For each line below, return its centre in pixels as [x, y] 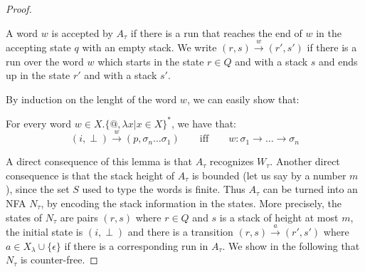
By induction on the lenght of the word [91, 99]
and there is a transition [180, 232]
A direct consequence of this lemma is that [99, 161]
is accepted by [82, 32]
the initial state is [44, 232]
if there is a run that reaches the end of [216, 32]
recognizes [232, 161]
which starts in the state [151, 61]
